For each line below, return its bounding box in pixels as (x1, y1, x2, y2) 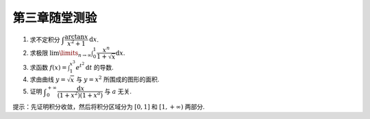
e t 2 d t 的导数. (75, 62, 114, 71)
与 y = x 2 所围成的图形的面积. (75, 75, 160, 83)
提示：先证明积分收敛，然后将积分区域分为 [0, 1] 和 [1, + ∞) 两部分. (12, 103, 205, 111)
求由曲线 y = (29, 75, 66, 83)
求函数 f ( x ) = (29, 63, 68, 71)
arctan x (64, 33, 88, 40)
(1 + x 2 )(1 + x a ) (57, 90, 103, 99)
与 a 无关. (103, 88, 132, 96)
